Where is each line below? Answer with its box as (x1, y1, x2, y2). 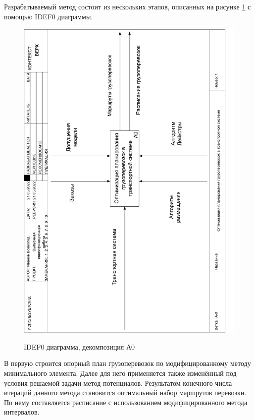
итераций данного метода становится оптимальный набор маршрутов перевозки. (4, 387, 247, 398)
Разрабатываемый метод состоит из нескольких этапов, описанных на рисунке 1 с (4, 1, 251, 11)
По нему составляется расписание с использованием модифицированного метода (4, 397, 248, 407)
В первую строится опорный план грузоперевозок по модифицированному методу (4, 358, 251, 368)
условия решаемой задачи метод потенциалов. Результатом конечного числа (4, 377, 232, 388)
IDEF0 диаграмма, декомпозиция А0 (24, 341, 135, 352)
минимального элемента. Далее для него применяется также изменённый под (4, 368, 237, 378)
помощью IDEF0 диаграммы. (4, 11, 93, 21)
